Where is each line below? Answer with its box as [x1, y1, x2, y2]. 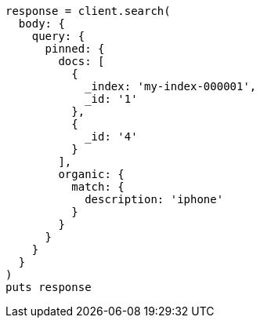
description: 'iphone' [85, 193, 224, 206]
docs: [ [58, 55, 105, 67]
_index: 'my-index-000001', [85, 80, 257, 93]
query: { [31, 30, 85, 42]
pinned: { [45, 42, 105, 55]
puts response [5, 281, 92, 293]
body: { [18, 17, 65, 30]
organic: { [58, 168, 125, 180]
